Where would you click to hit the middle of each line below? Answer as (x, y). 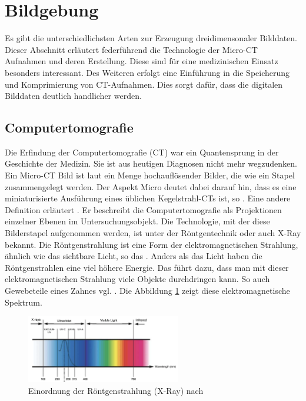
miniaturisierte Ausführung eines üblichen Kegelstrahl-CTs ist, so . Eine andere (148, 198)
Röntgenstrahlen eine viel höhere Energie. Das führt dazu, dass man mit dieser (147, 267)
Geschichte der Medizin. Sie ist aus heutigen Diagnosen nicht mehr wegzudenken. (151, 163)
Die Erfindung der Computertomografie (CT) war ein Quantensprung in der (142, 152)
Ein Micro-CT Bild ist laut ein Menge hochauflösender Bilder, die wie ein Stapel (150, 175)
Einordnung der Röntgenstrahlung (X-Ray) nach (116, 391)
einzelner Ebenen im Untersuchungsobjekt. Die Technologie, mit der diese (137, 221)
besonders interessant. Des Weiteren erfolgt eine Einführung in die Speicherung (147, 72)
